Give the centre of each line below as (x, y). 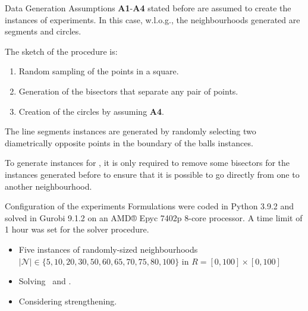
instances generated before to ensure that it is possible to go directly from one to (152, 174)
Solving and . (45, 281)
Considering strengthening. (68, 301)
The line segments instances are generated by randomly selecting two (131, 131)
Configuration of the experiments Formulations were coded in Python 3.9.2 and (150, 206)
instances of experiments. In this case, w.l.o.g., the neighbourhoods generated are (153, 19)
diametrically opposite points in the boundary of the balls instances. (129, 142)
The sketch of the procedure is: (61, 51)
